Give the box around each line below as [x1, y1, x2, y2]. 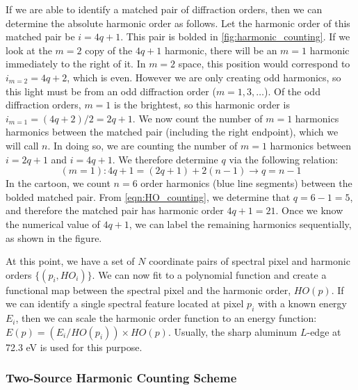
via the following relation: [229, 152, 339, 166]
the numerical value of [6, 216, 100, 231]
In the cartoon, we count [6, 176, 111, 190]
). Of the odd [264, 83, 320, 98]
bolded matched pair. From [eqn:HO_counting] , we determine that [6, 189, 291, 204]
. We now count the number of [132, 111, 263, 125]
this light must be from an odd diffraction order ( [6, 83, 216, 98]
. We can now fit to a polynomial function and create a [92, 267, 327, 282]
